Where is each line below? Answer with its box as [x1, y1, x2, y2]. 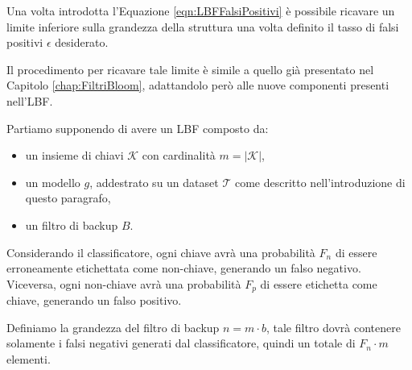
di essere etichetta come [260, 275, 377, 292]
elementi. [6, 350, 51, 367]
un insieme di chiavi [25, 147, 124, 164]
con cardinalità [142, 147, 216, 164]
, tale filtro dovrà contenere [266, 318, 401, 335]
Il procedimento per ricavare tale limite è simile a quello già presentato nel [6, 60, 374, 77]
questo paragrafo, [25, 189, 111, 206]
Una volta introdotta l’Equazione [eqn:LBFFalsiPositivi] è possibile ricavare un [6, 2, 395, 19]
